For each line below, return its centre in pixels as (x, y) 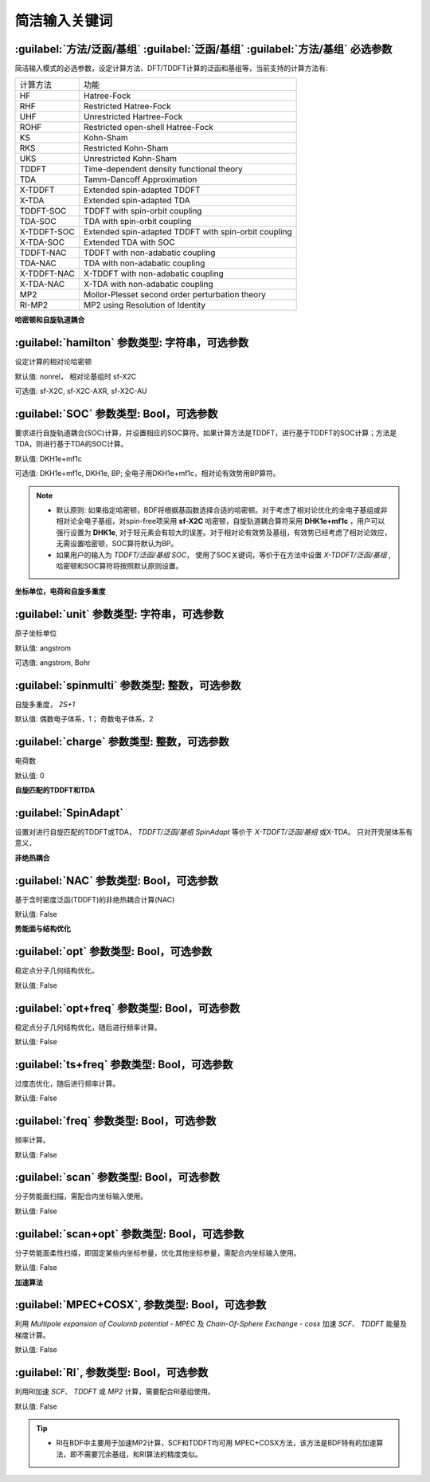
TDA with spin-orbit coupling (138, 222)
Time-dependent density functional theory (163, 169)
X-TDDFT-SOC (47, 232)
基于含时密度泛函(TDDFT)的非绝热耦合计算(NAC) (95, 899)
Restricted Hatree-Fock (127, 106)
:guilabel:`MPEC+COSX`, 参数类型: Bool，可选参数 (141, 1305)
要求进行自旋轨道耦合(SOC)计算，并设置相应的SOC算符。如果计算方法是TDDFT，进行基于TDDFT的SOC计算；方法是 (206, 433)
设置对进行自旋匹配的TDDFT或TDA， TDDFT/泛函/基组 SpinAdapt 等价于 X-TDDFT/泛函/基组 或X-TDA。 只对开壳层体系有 (214, 831)
